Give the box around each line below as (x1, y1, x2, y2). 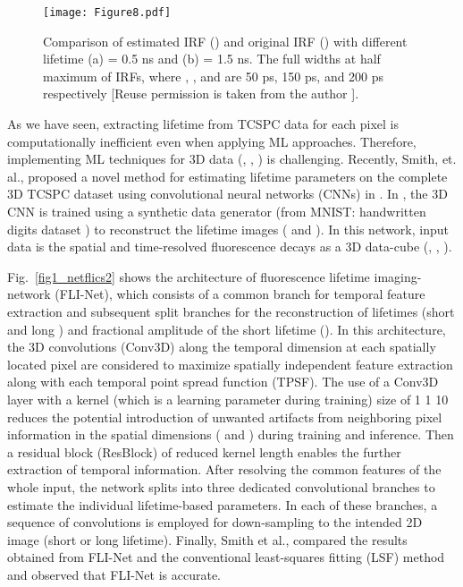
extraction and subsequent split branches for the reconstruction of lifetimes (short (7, 302, 455, 320)
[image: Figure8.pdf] (43, 6, 172, 19)
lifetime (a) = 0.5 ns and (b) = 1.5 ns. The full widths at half (43, 49, 381, 68)
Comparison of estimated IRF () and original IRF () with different (43, 31, 408, 50)
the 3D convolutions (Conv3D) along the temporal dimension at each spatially (7, 337, 436, 356)
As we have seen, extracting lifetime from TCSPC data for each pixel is (7, 115, 399, 133)
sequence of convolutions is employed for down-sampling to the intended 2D (7, 513, 423, 532)
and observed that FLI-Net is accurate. (7, 565, 221, 583)
